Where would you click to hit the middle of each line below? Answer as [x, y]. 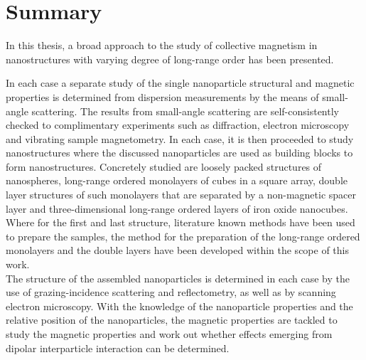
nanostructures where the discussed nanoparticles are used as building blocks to [179, 153]
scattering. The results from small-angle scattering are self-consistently [185, 111]
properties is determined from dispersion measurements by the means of [162, 96]
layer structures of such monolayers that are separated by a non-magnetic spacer [181, 195]
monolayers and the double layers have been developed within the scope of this [177, 250]
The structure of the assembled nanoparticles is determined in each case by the [178, 278]
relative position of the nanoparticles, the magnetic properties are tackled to [172, 320]
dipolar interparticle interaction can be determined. [118, 348]
